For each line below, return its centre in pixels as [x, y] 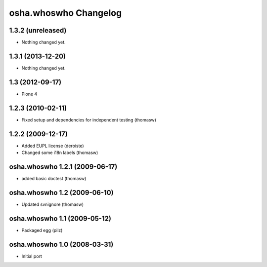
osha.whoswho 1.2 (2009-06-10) [61, 192]
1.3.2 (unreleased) [38, 30]
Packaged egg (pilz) [42, 230]
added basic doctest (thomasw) [54, 178]
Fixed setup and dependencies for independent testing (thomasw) [89, 120]
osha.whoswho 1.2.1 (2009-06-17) [63, 167]
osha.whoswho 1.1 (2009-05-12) [60, 218]
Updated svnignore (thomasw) [53, 204]
